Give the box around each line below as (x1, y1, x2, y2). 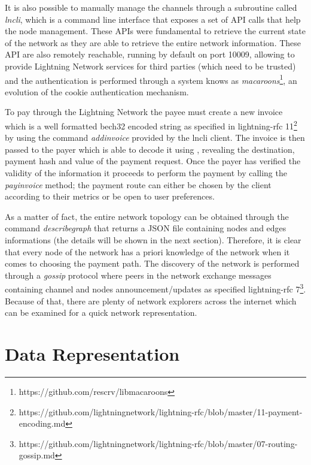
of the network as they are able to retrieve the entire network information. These (5, 36, 301, 49)
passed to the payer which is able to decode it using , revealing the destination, (5, 143, 295, 155)
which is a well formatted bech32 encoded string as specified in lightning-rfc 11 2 (5, 118, 297, 132)
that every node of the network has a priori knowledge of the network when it (5, 245, 290, 258)
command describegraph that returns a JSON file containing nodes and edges (5, 222, 286, 234)
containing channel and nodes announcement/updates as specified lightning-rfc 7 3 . (5, 281, 306, 295)
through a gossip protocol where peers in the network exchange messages (5, 268, 272, 281)
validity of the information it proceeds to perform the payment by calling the (5, 167, 287, 179)
